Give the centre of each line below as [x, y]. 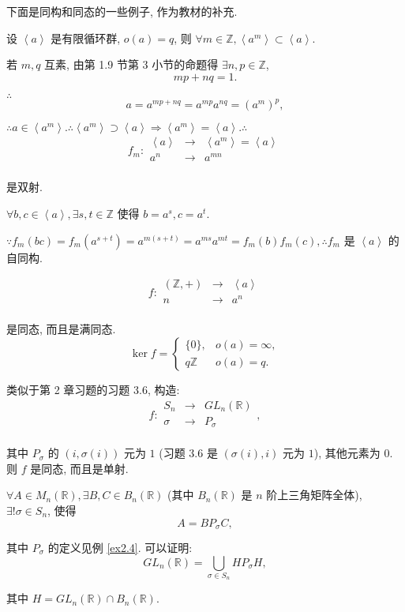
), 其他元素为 [347, 453]
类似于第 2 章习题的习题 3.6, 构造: [93, 389]
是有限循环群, [86, 38]
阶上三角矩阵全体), [314, 495]
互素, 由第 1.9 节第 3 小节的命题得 [131, 64]
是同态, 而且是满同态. [61, 329]
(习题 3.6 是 [188, 453]
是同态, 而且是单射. [79, 468]
